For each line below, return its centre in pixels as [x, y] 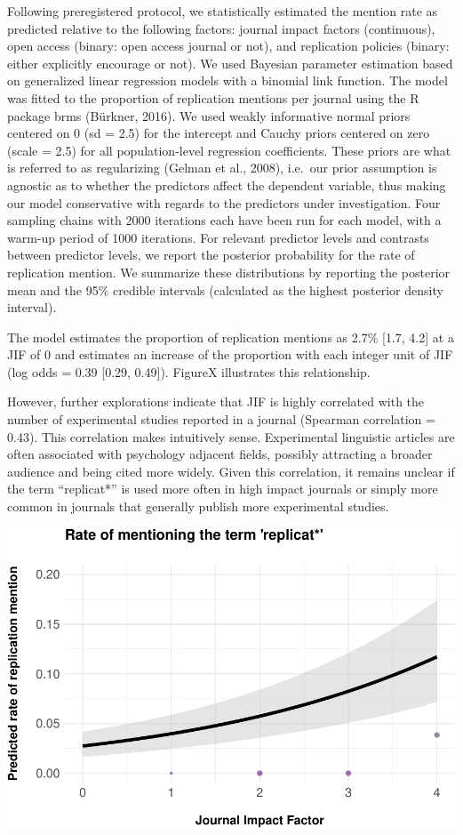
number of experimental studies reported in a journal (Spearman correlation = [221, 419]
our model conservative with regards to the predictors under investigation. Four [224, 202]
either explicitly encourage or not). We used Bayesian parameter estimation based [230, 63]
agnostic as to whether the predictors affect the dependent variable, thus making [227, 185]
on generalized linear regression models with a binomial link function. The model [228, 80]
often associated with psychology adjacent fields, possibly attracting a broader [220, 454]
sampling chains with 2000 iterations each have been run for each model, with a [224, 220]
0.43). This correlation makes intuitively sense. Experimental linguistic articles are [231, 436]
